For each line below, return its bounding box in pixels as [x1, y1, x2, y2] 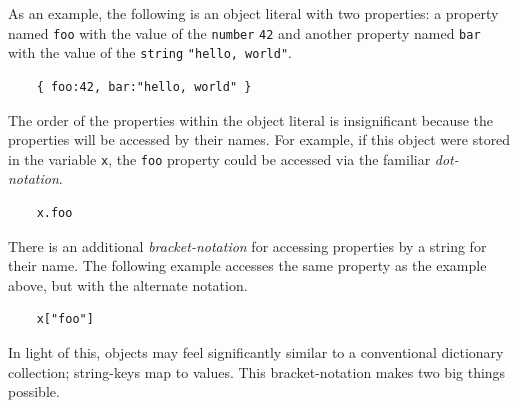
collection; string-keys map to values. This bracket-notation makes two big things [8, 361, 506, 382]
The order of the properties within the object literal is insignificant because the [8, 109, 494, 130]
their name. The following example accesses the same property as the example [8, 255, 487, 276]
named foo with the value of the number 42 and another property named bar [8, 22, 481, 43]
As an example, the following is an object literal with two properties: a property [8, 3, 499, 23]
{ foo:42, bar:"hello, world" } [36, 79, 252, 94]
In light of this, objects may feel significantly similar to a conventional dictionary [8, 341, 504, 362]
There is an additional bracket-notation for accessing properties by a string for [8, 235, 487, 256]
